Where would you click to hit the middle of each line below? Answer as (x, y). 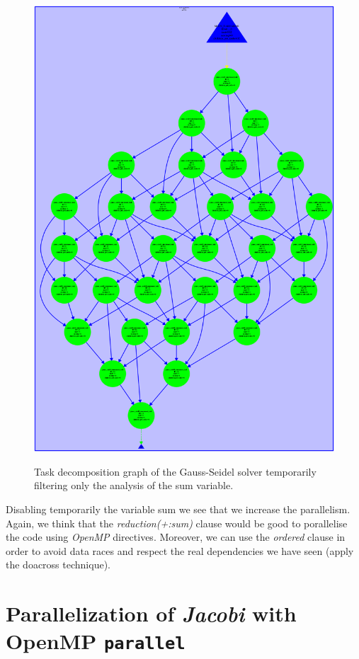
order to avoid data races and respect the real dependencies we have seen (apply (180, 550)
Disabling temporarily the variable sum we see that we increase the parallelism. (178, 509)
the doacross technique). (58, 565)
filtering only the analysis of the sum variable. (134, 485)
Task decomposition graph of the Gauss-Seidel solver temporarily (175, 471)
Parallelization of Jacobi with (151, 614)
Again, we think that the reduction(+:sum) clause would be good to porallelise (177, 523)
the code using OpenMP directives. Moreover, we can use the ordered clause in (176, 537)
